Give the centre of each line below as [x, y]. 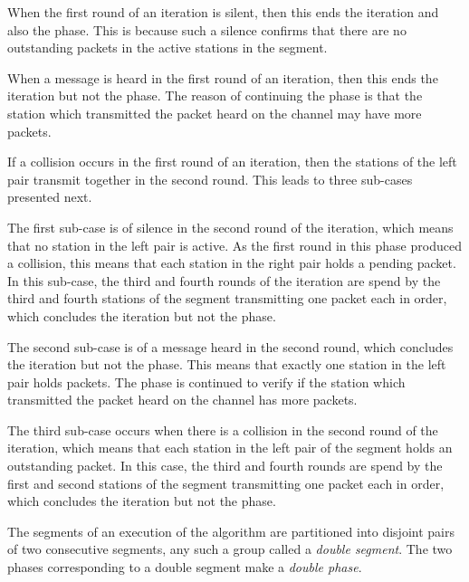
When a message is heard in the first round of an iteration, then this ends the [223, 77]
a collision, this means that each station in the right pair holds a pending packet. [232, 263]
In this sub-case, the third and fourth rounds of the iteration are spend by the [224, 280]
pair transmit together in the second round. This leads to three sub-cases [210, 179]
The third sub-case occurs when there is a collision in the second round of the [223, 429]
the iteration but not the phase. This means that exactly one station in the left [227, 364]
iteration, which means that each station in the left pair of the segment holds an [230, 448]
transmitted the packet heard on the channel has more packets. [182, 400]
